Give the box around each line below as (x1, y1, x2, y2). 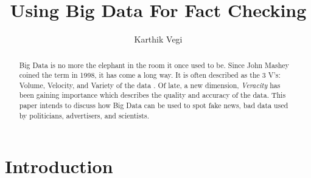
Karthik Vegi (134, 33, 183, 46)
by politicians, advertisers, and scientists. (19, 110, 149, 120)
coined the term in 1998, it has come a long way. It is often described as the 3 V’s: (19, 70, 281, 80)
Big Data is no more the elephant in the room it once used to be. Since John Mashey (19, 60, 289, 70)
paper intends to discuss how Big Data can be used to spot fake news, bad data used (19, 100, 288, 111)
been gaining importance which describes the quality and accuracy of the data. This (19, 90, 286, 100)
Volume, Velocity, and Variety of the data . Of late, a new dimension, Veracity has (19, 80, 281, 90)
